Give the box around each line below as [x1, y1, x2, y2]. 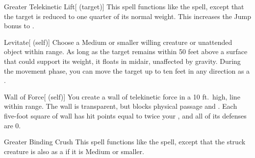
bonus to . [4, 20, 34, 31]
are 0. [4, 120, 21, 130]
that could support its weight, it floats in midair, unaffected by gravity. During [4, 56, 241, 66]
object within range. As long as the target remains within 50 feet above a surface [4, 46, 248, 57]
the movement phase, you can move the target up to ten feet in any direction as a [4, 65, 250, 76]
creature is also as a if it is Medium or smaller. [4, 146, 144, 156]
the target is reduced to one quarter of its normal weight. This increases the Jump [4, 11, 251, 21]
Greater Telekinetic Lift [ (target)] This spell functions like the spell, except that [4, 1, 244, 11]
